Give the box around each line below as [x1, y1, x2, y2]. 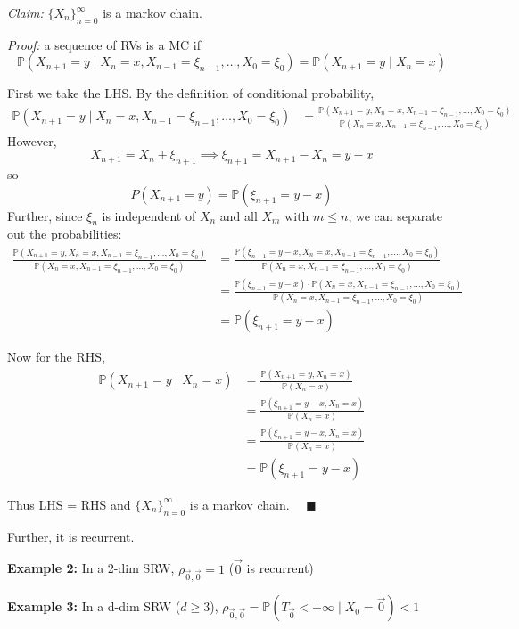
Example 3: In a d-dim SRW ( [7, 597, 181, 616]
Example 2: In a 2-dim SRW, [7, 559, 175, 577]
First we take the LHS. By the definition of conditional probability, [7, 84, 375, 102]
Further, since [7, 206, 83, 225]
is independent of [102, 206, 196, 225]
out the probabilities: [7, 225, 122, 243]
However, [7, 131, 57, 150]
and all [219, 206, 258, 225]
